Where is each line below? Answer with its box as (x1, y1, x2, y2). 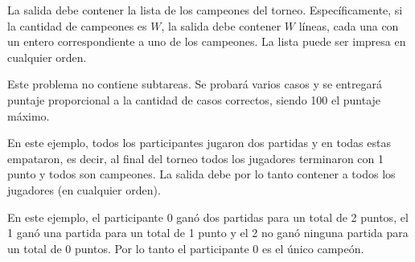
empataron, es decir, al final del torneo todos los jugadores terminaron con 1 (7, 149, 384, 166)
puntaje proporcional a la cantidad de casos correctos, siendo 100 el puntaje (7, 91, 381, 108)
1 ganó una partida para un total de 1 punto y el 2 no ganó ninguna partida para (7, 224, 409, 241)
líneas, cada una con (298, 17, 399, 34)
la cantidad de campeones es (7, 17, 147, 34)
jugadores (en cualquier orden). (7, 181, 161, 198)
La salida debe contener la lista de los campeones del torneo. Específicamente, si (7, 2, 403, 18)
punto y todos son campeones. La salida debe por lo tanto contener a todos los (7, 166, 396, 182)
